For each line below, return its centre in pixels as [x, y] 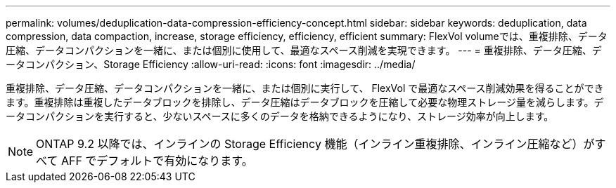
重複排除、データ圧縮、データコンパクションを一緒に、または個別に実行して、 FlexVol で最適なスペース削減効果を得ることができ [305, 88]
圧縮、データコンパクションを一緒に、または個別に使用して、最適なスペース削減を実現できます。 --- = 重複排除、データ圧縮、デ [304, 50]
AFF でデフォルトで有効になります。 [157, 161]
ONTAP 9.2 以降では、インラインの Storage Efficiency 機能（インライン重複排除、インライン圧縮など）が [315, 144]
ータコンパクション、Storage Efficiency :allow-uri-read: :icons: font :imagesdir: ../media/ [211, 64]
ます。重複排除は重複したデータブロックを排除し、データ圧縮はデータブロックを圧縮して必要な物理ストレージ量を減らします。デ [305, 102]
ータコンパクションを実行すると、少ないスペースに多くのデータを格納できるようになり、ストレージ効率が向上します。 [280, 116]
